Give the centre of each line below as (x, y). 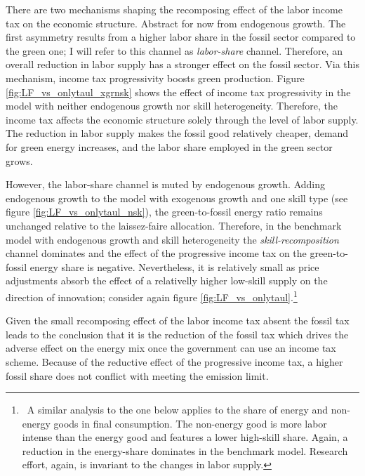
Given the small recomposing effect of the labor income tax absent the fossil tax (178, 320)
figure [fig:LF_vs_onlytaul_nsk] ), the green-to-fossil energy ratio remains (164, 212)
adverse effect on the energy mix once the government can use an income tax (171, 348)
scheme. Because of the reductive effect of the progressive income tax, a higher (174, 361)
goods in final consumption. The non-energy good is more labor (190, 423)
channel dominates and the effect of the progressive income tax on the (156, 253)
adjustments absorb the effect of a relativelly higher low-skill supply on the (167, 280)
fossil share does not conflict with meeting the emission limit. (137, 375)
